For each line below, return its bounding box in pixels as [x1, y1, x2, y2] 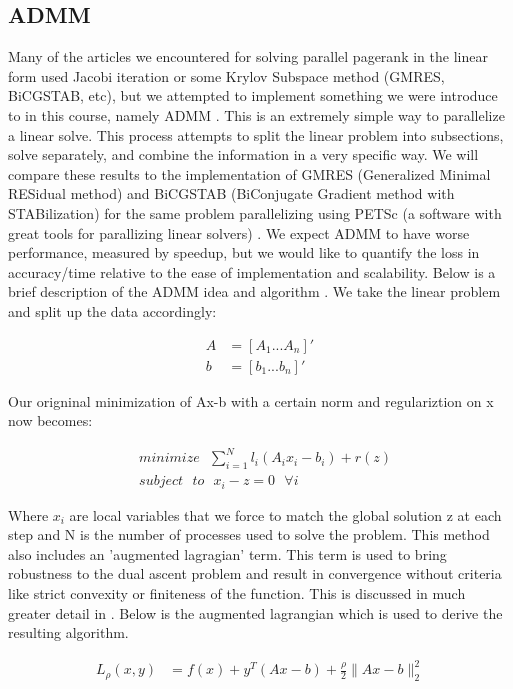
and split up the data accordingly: [8, 300, 217, 321]
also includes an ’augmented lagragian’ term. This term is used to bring [8, 543, 447, 564]
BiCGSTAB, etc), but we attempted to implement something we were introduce [8, 85, 498, 106]
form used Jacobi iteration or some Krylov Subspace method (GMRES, [8, 65, 445, 86]
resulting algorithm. [8, 622, 129, 643]
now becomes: [8, 410, 93, 431]
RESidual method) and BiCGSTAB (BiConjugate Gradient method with [8, 183, 455, 204]
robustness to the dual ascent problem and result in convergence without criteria [8, 563, 502, 584]
